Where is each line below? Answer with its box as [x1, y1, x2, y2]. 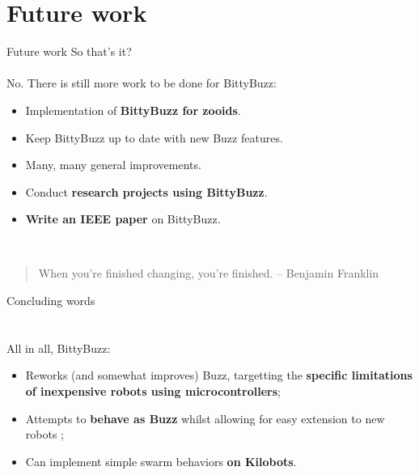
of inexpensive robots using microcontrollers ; [25, 383, 281, 400]
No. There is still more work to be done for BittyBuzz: [6, 74, 277, 91]
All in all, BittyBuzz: [6, 339, 111, 356]
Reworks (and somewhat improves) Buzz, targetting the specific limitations [25, 367, 413, 384]
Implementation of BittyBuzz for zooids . [25, 101, 241, 118]
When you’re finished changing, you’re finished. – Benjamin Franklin [38, 265, 379, 282]
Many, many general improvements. [25, 156, 201, 173]
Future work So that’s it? [6, 43, 132, 60]
